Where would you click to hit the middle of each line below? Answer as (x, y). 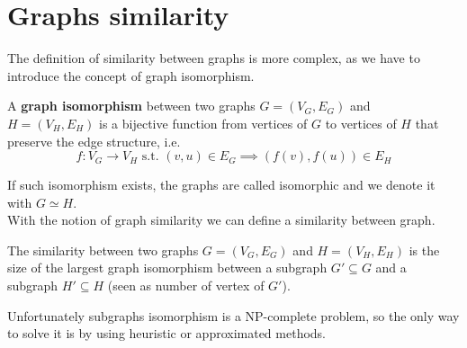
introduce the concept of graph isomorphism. (131, 75)
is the (424, 250)
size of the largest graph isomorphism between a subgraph (167, 268)
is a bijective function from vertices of (203, 123)
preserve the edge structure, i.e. (94, 141)
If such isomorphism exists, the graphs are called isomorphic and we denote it (221, 185)
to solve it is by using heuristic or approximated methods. (167, 333)
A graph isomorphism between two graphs (131, 106)
